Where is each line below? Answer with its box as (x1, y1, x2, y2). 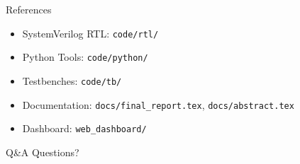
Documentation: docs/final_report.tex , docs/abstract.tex (22, 97, 294, 112)
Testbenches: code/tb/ (22, 73, 122, 88)
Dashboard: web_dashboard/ (22, 121, 147, 136)
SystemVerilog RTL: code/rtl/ (22, 25, 159, 40)
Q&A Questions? (6, 144, 79, 159)
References (6, 2, 52, 16)
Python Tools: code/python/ (22, 49, 148, 64)
